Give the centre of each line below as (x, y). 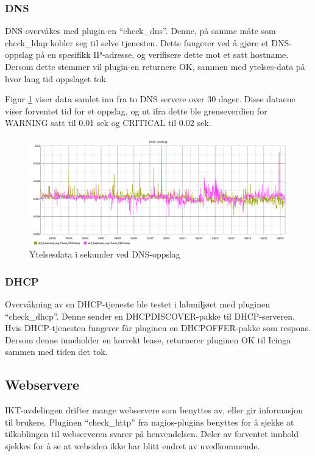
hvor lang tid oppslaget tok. (57, 78)
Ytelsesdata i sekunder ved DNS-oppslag (105, 254)
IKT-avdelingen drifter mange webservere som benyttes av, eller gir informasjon (154, 410)
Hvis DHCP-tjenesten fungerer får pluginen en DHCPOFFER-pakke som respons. (158, 328)
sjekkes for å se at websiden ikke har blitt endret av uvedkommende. (133, 445)
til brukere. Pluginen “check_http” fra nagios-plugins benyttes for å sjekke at (150, 422)
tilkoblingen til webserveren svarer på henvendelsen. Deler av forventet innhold (152, 434)
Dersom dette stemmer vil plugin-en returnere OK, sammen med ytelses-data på (155, 66)
